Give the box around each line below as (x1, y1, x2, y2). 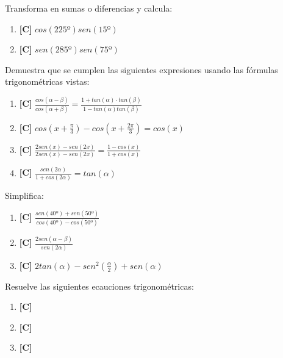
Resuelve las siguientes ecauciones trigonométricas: (5, 279, 194, 292)
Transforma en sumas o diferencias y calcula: (5, 2, 173, 14)
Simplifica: (5, 188, 44, 201)
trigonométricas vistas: (5, 75, 90, 88)
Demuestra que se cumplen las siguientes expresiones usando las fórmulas (5, 63, 278, 76)
